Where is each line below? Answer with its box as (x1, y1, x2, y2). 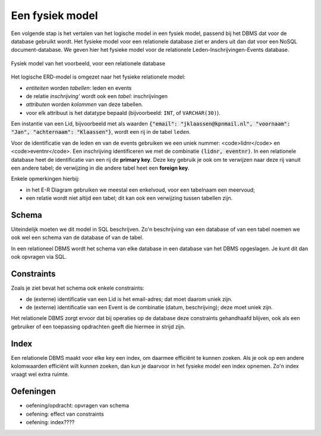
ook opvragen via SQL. (11, 253, 67, 261)
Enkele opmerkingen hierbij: (11, 175, 80, 183)
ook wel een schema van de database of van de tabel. (11, 234, 144, 241)
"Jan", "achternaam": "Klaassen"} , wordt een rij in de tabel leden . (11, 128, 191, 136)
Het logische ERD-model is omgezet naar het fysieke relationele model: (11, 73, 185, 80)
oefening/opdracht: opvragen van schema (26, 402, 130, 409)
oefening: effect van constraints (26, 410, 104, 418)
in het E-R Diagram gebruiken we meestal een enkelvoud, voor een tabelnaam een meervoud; (26, 186, 256, 193)
